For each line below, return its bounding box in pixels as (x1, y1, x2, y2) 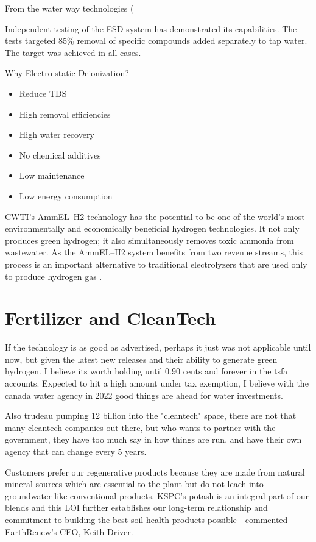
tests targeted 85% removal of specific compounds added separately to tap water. (5, 34, 307, 47)
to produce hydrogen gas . (5, 269, 102, 282)
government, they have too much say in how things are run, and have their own (5, 433, 302, 446)
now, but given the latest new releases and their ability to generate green (5, 352, 278, 365)
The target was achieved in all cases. (5, 46, 141, 59)
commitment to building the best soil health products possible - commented (5, 513, 288, 526)
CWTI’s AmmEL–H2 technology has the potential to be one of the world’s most (5, 210, 305, 223)
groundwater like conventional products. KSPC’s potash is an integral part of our (5, 489, 309, 502)
